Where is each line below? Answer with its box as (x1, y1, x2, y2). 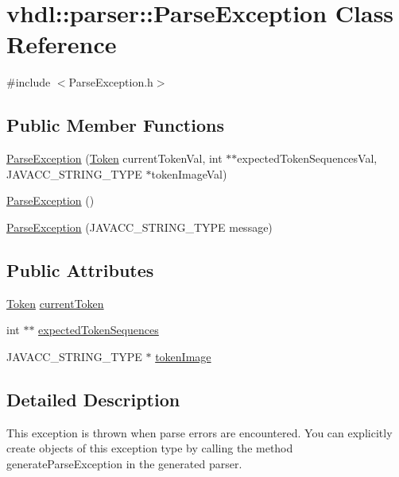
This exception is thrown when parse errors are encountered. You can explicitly (6, 424, 393, 440)
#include (6, 74, 51, 90)
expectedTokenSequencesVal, (237, 150, 378, 167)
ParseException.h (68, 74, 153, 90)
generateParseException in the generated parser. (6, 455, 242, 471)
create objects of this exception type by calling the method (6, 440, 293, 456)
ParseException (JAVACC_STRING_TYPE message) (6, 218, 273, 235)
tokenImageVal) (151, 165, 227, 182)
